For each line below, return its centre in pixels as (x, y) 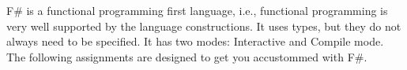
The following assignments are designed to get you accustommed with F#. (187, 56)
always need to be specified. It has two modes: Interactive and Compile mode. (195, 41)
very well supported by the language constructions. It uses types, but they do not (204, 26)
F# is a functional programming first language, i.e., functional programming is (197, 10)
